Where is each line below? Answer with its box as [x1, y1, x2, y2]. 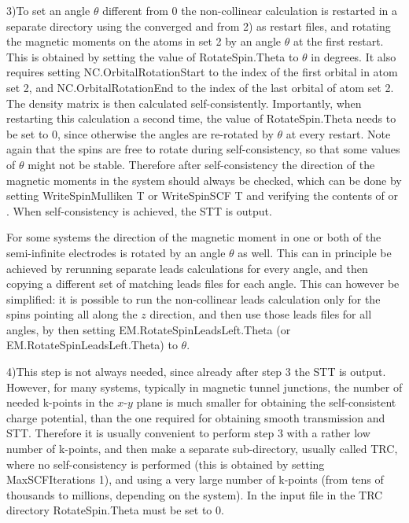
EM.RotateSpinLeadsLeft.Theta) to [6, 337, 178, 353]
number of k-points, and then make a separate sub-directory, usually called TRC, [6, 440, 398, 457]
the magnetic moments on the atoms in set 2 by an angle [6, 33, 282, 50]
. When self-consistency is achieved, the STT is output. [6, 202, 272, 219]
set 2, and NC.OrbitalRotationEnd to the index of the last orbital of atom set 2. [6, 79, 394, 95]
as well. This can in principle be [238, 244, 392, 260]
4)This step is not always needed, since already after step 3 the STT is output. [6, 363, 386, 380]
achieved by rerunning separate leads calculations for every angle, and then [6, 260, 368, 276]
